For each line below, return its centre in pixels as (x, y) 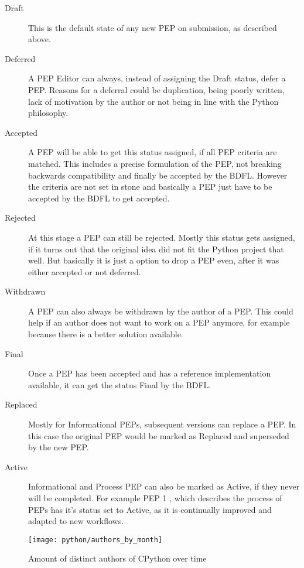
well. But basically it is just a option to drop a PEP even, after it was (154, 260)
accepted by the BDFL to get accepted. (99, 198)
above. (40, 39)
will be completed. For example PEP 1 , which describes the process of (155, 498)
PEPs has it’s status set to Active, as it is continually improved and (150, 509)
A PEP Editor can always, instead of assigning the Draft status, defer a (157, 78)
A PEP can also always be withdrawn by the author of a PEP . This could (161, 311)
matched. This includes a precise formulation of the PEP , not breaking (155, 163)
